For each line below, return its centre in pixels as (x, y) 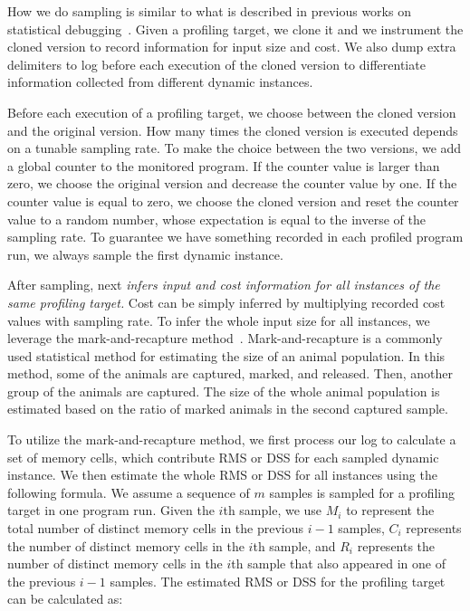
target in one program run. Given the (111, 510)
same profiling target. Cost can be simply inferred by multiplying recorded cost (226, 302)
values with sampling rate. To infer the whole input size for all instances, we (219, 320)
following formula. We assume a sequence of (129, 492)
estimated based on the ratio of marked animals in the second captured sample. (228, 409)
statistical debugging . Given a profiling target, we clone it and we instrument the (235, 29)
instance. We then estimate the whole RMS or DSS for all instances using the (222, 475)
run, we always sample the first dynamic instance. (145, 254)
